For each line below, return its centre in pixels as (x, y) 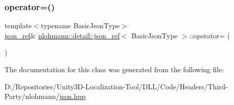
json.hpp (72, 96)
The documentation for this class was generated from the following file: (114, 69)
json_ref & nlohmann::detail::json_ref (62, 35)
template (18, 25)
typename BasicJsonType (80, 25)
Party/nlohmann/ (32, 96)
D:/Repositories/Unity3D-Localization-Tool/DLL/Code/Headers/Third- (116, 86)
